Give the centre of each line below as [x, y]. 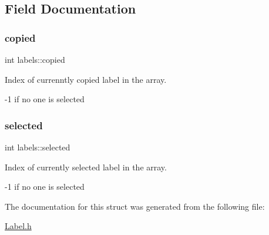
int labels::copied [35, 59]
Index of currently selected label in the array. [86, 167]
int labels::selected [38, 147]
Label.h [18, 226]
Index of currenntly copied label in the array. [86, 79]
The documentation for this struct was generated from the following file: [135, 206]
